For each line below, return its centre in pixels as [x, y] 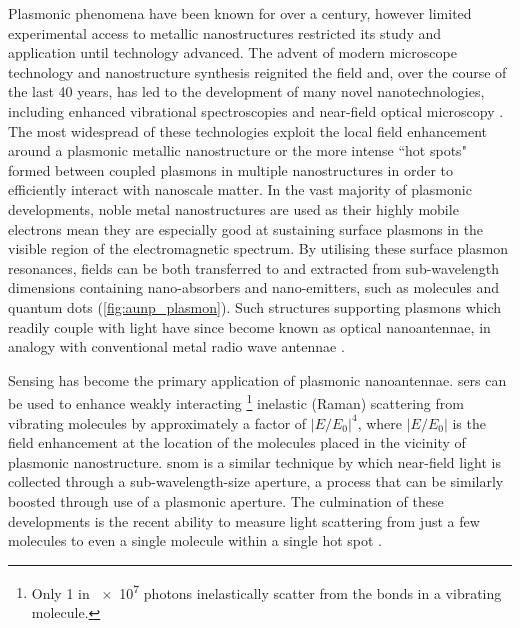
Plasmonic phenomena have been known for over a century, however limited [240, 13]
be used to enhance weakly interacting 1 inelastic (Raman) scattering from [236, 401]
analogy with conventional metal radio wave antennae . [176, 346]
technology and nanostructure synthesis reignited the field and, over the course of [257, 71]
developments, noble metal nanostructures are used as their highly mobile [233, 208]
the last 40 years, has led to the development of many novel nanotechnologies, [246, 91]
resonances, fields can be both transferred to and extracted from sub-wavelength [254, 267]
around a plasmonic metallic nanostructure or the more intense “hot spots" [237, 150]
